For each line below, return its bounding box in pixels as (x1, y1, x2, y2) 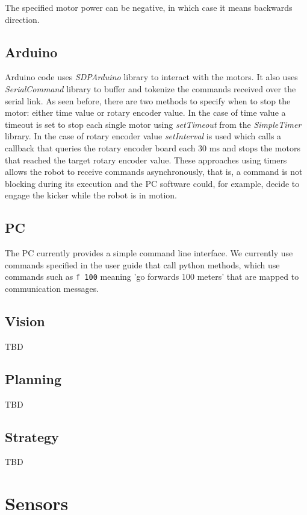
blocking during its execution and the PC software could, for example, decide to (5, 177, 300, 189)
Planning (5, 369, 61, 388)
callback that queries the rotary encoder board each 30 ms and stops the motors (5, 141, 300, 154)
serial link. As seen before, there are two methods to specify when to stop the (5, 94, 291, 107)
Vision (5, 311, 45, 330)
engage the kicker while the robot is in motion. (5, 189, 177, 201)
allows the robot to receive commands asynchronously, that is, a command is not (5, 165, 303, 178)
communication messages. (5, 282, 99, 294)
